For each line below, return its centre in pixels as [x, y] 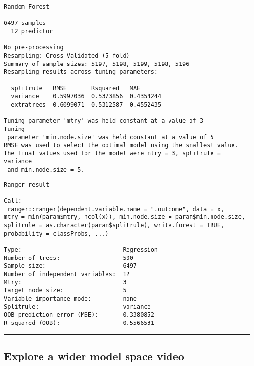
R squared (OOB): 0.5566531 [79, 323]
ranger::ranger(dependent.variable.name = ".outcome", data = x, [116, 209]
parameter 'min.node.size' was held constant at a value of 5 [111, 137]
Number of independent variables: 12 [67, 274]
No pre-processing [34, 48]
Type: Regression [81, 250]
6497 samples [25, 23]
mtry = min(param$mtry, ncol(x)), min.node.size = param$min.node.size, [125, 217]
